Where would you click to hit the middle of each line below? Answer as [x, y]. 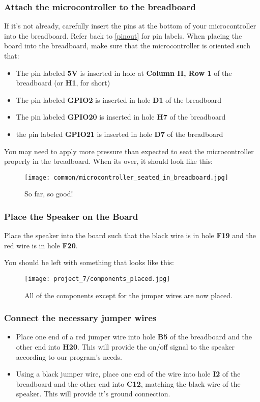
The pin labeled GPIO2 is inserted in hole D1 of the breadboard [119, 99]
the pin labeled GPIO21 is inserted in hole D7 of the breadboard [120, 134]
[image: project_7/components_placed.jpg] [97, 279]
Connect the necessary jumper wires [80, 318]
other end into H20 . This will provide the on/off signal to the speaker [125, 347]
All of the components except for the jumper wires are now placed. [129, 295]
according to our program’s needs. [69, 356]
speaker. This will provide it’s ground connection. [93, 394]
